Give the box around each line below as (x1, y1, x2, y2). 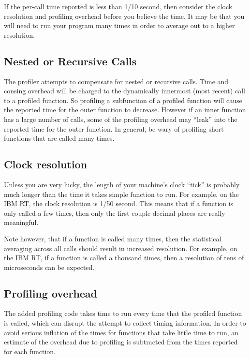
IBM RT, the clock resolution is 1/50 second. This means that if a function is (4, 198, 234, 209)
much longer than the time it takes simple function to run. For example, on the (4, 189, 239, 199)
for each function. (4, 346, 56, 356)
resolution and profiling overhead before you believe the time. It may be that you (4, 11, 245, 21)
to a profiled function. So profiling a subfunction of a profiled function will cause (4, 95, 242, 105)
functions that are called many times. (4, 133, 115, 143)
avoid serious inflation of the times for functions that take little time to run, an (4, 327, 239, 337)
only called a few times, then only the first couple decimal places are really (4, 208, 225, 218)
